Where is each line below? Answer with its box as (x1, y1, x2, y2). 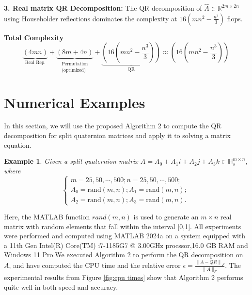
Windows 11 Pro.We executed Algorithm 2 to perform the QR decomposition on (4, 249, 243, 260)
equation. (4, 140, 31, 150)
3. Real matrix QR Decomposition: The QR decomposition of (4, 3, 202, 13)
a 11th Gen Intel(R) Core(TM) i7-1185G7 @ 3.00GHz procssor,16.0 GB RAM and (4, 240, 248, 250)
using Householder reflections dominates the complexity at (4, 13, 177, 23)
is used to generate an (133, 211, 199, 221)
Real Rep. (25, 60, 46, 65)
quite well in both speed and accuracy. (4, 282, 118, 292)
